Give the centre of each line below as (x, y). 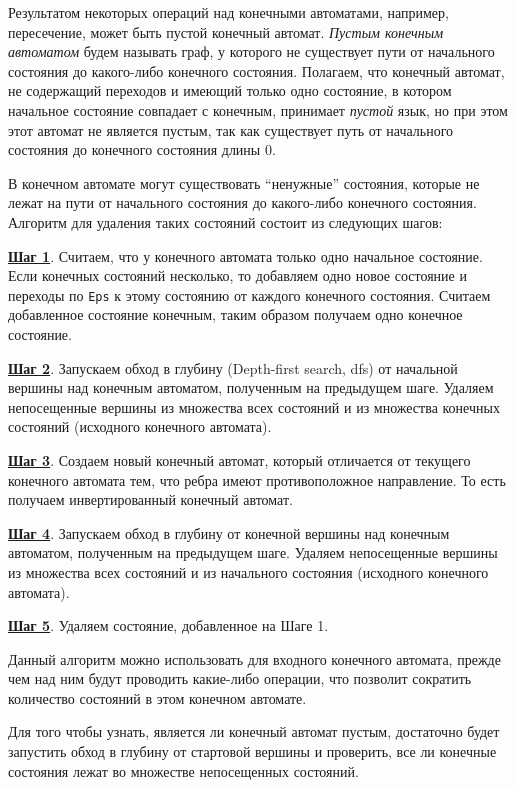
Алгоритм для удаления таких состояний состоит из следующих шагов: (225, 221)
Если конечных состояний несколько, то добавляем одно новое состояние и (237, 275)
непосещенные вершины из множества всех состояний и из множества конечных (254, 406)
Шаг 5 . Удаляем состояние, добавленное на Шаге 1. (168, 625)
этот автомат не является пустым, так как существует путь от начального (231, 129)
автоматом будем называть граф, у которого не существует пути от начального (251, 51)
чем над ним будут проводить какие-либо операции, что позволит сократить (240, 678)
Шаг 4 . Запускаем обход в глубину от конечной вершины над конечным (229, 532)
